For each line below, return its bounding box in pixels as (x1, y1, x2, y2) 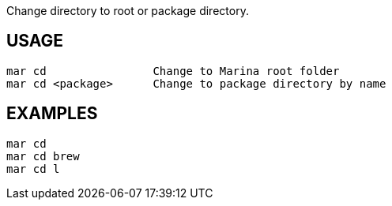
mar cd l (6, 162, 60, 175)
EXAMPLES (6, 103, 98, 124)
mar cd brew (6, 149, 80, 163)
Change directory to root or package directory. (6, 4, 249, 17)
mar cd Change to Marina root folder (6, 64, 340, 77)
